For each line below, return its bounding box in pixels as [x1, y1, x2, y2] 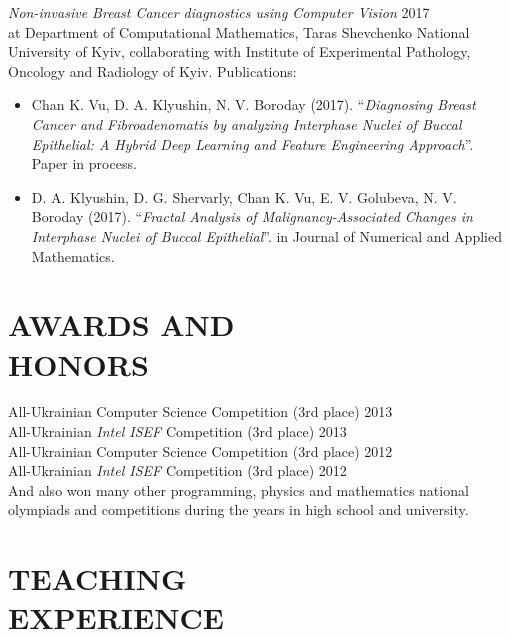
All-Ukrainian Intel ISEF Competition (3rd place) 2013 [8, 421, 347, 442]
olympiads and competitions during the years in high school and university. [8, 499, 469, 520]
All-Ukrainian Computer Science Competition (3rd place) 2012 [8, 440, 393, 461]
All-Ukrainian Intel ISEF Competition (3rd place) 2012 [8, 460, 347, 481]
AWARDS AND [8, 304, 235, 345]
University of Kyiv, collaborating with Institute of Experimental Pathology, [8, 41, 471, 62]
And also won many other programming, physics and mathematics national [8, 479, 469, 500]
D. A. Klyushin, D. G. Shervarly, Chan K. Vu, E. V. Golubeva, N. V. [31, 186, 457, 207]
